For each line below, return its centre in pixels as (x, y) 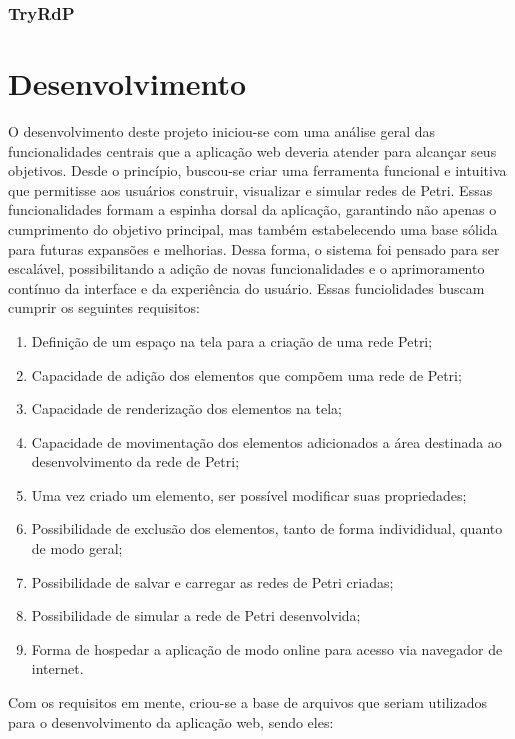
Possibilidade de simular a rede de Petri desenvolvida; (196, 615)
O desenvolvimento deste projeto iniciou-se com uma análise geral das (222, 130)
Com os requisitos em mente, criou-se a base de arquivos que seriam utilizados (248, 702)
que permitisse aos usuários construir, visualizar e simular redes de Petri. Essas (250, 189)
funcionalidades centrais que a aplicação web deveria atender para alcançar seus (252, 150)
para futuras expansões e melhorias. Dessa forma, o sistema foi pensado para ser (254, 248)
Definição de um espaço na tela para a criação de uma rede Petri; (232, 340)
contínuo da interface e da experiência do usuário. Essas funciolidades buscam (246, 287)
